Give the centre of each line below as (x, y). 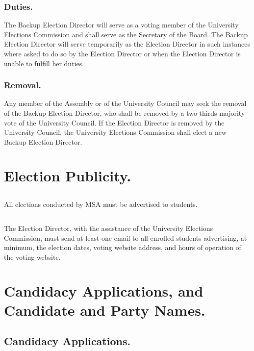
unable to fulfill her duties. (44, 63)
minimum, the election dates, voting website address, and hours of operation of (123, 247)
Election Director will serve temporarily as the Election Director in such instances (127, 44)
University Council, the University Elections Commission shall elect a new (115, 132)
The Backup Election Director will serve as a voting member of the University (121, 25)
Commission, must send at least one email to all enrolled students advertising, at (126, 238)
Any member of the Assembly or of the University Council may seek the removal (125, 103)
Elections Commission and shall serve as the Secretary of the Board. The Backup (126, 34)
